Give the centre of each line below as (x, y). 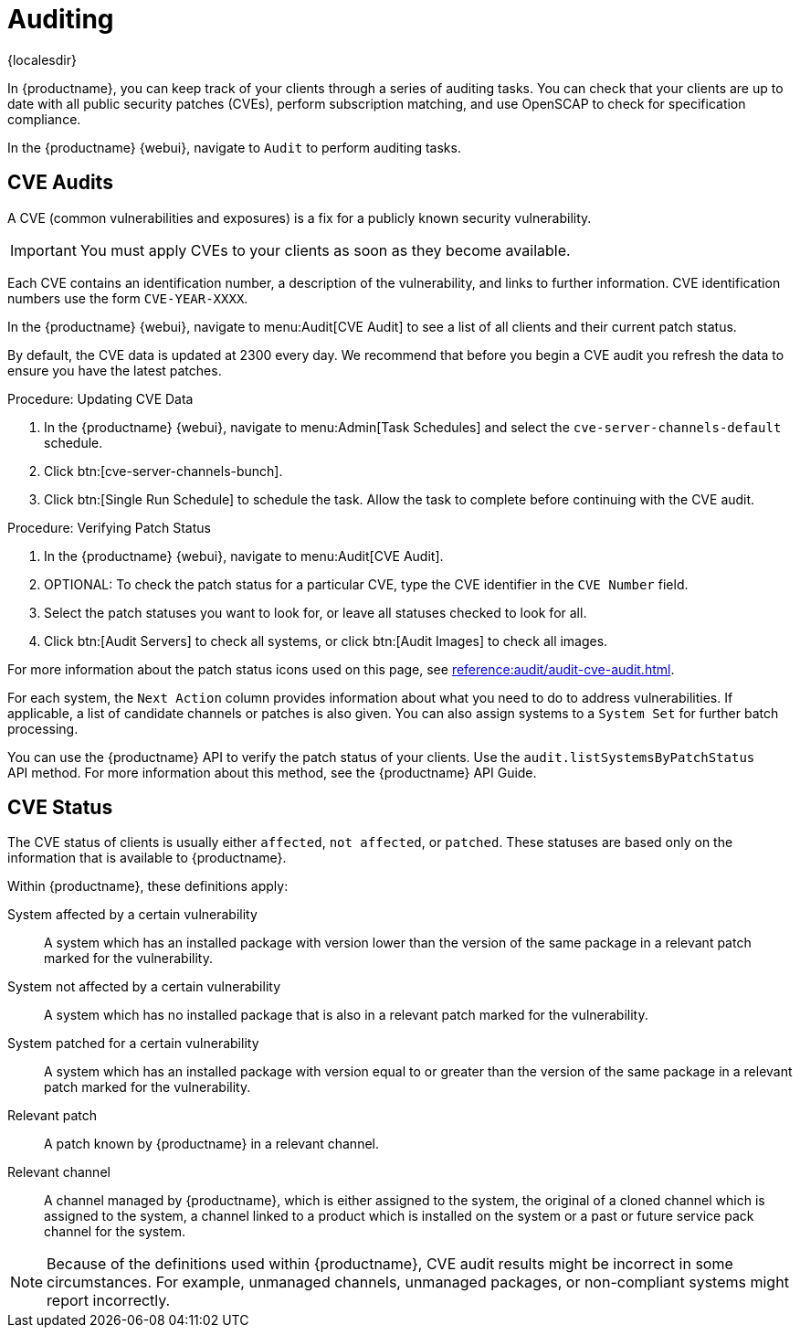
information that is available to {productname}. (147, 858)
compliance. (44, 119)
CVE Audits (60, 183)
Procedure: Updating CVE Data (100, 398)
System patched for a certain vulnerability (133, 1044)
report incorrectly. (109, 1301)
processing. (43, 728)
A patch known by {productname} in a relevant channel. (211, 1144)
